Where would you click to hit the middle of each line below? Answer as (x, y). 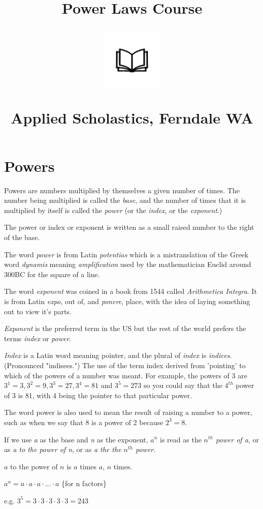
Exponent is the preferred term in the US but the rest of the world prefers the (125, 328)
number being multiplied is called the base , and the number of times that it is (125, 200)
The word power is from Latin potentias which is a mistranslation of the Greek (126, 254)
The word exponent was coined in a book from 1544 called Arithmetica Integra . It (130, 291)
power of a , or (237, 439)
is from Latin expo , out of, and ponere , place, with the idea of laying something (127, 301)
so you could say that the (183, 385)
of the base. (22, 237)
